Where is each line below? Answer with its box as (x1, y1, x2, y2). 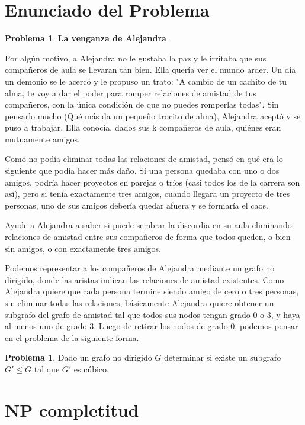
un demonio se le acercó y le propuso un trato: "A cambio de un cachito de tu (5, 74, 287, 87)
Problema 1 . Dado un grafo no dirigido (5, 351, 152, 364)
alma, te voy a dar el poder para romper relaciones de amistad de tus (5, 86, 256, 99)
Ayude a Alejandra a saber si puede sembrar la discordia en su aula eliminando (5, 219, 292, 231)
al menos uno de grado (5, 320, 87, 332)
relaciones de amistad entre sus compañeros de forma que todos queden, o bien (5, 231, 291, 243)
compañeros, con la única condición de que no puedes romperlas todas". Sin (5, 98, 279, 111)
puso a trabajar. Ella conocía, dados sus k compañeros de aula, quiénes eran (5, 121, 281, 134)
